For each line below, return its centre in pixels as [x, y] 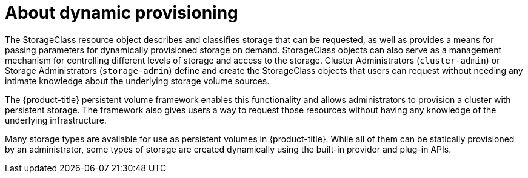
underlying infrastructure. [56, 120]
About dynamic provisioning [122, 13]
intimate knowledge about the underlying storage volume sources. [137, 81]
